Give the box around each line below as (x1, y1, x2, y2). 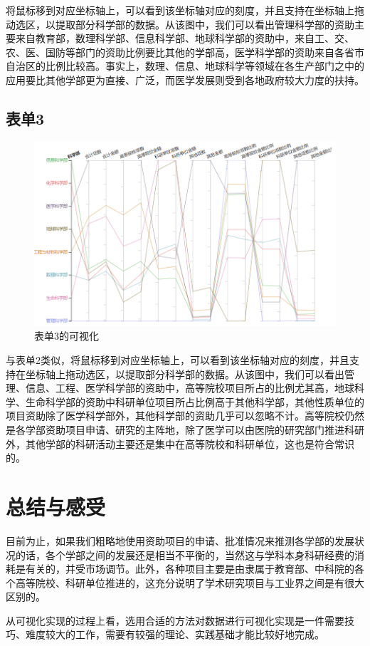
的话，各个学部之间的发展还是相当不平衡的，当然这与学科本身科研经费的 (15, 547, 354, 562)
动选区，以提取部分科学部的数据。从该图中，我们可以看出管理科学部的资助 (6, 16, 354, 31)
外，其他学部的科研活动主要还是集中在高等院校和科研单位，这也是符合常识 (6, 436, 354, 451)
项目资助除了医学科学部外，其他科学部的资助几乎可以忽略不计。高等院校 (6, 408, 344, 423)
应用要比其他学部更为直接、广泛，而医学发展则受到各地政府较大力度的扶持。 (6, 72, 364, 87)
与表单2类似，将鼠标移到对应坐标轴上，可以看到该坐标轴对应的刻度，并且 (6, 353, 349, 368)
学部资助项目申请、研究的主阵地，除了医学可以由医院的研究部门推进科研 (25, 422, 364, 437)
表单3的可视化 (34, 328, 99, 343)
